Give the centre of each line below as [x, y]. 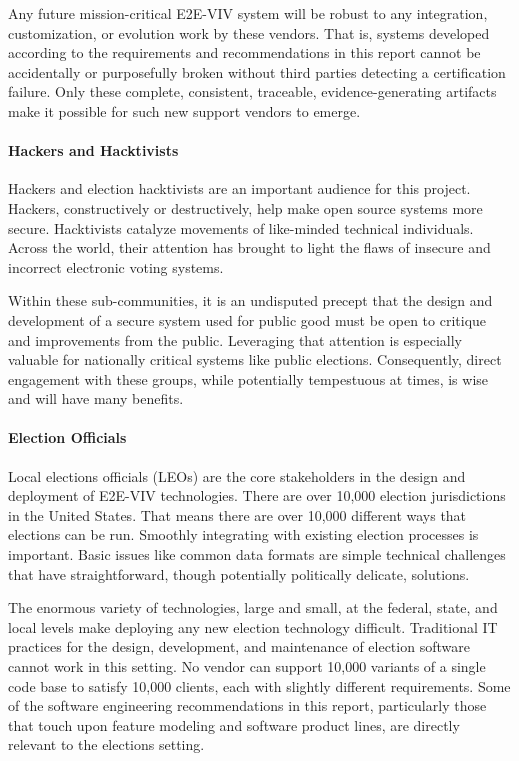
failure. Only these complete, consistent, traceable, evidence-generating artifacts [252, 91]
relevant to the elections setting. [106, 744]
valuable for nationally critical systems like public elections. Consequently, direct [255, 359]
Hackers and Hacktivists [93, 150]
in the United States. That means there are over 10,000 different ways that [237, 514]
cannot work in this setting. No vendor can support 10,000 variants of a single [247, 666]
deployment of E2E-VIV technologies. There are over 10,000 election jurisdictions [257, 495]
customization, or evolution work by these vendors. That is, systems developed [249, 32]
